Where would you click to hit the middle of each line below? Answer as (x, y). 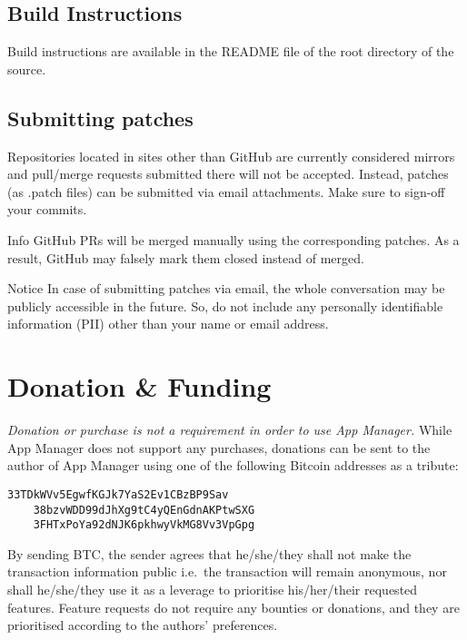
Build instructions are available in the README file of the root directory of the (231, 51)
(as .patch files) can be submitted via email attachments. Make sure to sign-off (226, 191)
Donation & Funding (139, 386)
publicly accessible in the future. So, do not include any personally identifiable (225, 305)
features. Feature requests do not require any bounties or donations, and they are (233, 607)
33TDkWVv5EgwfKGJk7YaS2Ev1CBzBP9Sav (118, 494)
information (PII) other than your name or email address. (168, 324)
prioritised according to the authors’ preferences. (143, 625)
